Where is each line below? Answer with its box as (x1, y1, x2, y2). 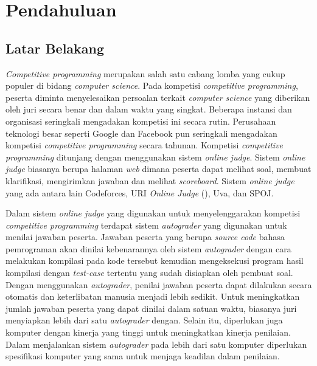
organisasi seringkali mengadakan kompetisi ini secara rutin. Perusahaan (5, 114, 276, 127)
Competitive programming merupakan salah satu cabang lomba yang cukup (5, 67, 285, 80)
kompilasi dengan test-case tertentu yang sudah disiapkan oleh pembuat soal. (5, 266, 293, 279)
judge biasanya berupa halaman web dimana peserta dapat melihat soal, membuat (5, 162, 312, 175)
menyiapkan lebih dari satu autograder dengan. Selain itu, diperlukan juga (5, 314, 283, 326)
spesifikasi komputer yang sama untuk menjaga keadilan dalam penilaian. (5, 350, 280, 362)
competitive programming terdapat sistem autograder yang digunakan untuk (5, 218, 287, 231)
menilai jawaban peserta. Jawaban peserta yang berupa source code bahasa (5, 230, 285, 243)
